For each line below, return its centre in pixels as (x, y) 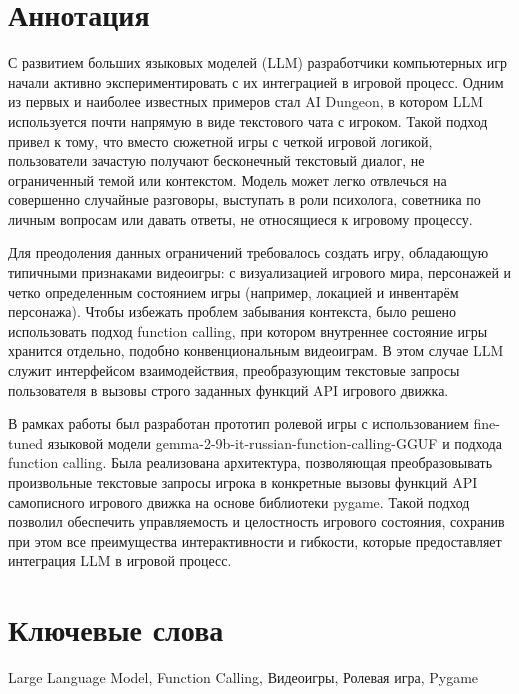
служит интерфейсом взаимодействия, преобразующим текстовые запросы (234, 370)
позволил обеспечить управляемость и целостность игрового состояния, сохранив (256, 521)
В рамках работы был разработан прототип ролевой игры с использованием (238, 423)
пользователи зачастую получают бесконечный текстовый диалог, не (216, 160)
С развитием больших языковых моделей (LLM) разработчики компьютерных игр (258, 62)
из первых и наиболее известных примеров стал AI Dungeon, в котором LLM (245, 101)
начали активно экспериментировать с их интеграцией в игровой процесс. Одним (256, 81)
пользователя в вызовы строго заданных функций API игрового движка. (228, 389)
